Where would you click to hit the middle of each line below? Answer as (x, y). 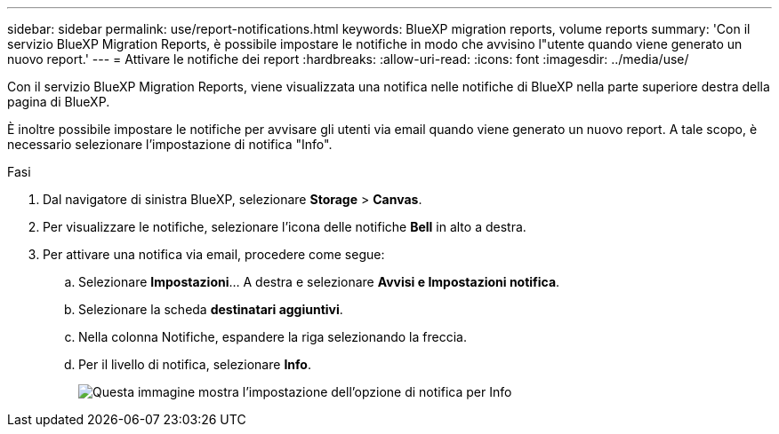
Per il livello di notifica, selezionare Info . (195, 364)
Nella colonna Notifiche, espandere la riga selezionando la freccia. (273, 337)
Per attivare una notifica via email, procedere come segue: (214, 254)
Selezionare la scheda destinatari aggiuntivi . (211, 309)
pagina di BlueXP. (59, 102)
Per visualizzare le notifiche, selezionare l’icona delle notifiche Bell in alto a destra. (285, 227)
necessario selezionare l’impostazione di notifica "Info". (170, 144)
